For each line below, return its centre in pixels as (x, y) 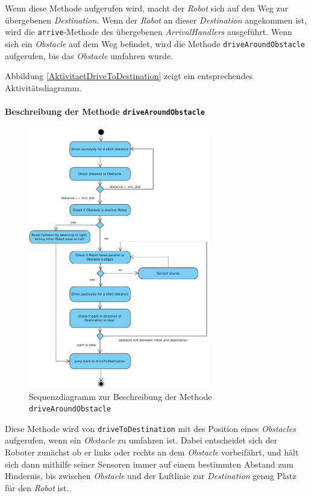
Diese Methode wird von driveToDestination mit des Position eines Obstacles (150, 428)
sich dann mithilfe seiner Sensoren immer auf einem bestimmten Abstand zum (149, 464)
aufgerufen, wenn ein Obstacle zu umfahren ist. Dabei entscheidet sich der (141, 440)
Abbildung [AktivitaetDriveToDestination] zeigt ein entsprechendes (129, 76)
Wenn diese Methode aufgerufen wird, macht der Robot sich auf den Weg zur (147, 8)
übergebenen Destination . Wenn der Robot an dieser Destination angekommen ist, (156, 20)
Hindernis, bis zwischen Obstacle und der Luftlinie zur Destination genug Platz (151, 476)
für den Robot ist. (37, 487)
